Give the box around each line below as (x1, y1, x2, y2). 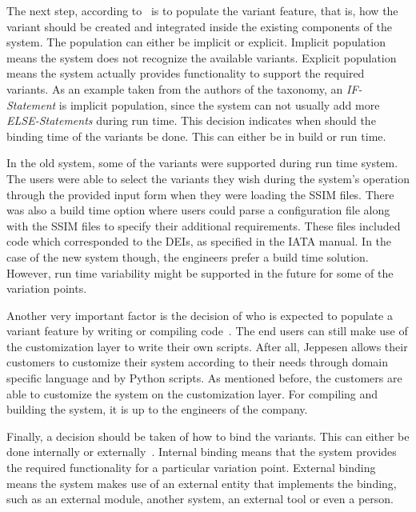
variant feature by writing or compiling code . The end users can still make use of (6, 322, 408, 339)
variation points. (6, 280, 87, 297)
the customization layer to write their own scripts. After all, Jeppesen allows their (6, 338, 408, 354)
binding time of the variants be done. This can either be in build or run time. (6, 127, 386, 144)
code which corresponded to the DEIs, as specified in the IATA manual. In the (6, 233, 392, 250)
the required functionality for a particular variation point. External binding (6, 459, 376, 476)
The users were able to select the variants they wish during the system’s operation (6, 170, 410, 186)
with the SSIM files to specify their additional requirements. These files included (6, 217, 401, 234)
